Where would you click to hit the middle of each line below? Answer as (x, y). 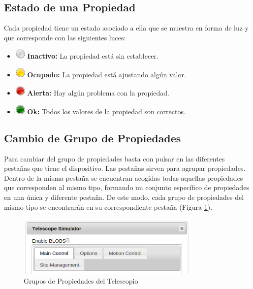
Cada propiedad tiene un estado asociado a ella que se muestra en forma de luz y (126, 28)
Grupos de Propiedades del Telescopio (81, 281)
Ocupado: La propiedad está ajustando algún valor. (107, 74)
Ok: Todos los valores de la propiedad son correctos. (106, 111)
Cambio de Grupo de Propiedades (93, 138)
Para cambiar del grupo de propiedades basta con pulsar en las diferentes (114, 158)
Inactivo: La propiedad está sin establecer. (93, 56)
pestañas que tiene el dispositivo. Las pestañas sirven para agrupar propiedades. (125, 168)
